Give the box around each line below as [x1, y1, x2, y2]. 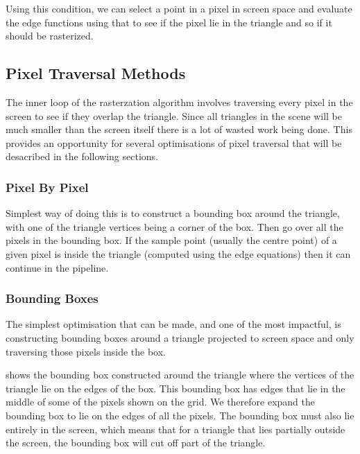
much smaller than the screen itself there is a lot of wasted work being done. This [6, 122, 352, 137]
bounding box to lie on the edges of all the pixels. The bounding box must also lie [6, 408, 354, 422]
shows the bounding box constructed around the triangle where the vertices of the [6, 367, 354, 382]
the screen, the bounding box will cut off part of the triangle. [6, 435, 266, 450]
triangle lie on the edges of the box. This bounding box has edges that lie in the [6, 381, 345, 395]
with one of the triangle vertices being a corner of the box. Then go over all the [6, 219, 343, 234]
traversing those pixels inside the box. [6, 344, 166, 358]
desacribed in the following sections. [6, 149, 158, 164]
